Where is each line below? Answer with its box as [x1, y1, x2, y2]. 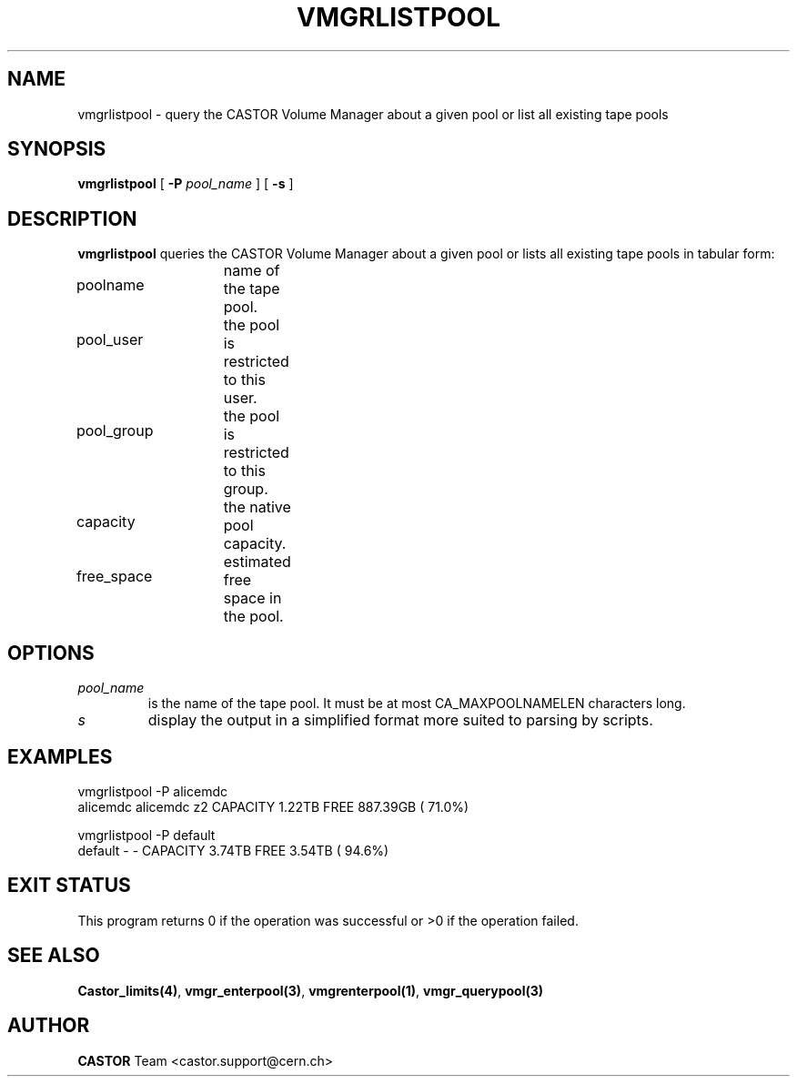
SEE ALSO [7, 944, 100, 967]
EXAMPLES [7, 745, 113, 768]
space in [223, 589, 282, 608]
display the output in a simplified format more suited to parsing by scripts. [147, 711, 653, 730]
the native [223, 498, 291, 517]
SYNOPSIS [7, 137, 106, 161]
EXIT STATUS [7, 874, 131, 897]
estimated [223, 552, 291, 572]
